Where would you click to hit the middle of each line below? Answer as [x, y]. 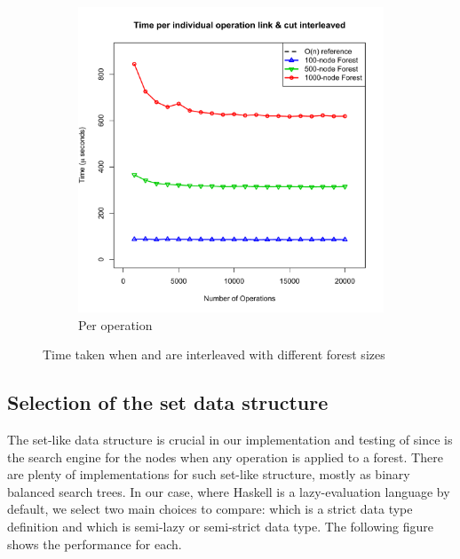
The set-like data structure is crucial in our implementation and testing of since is [230, 439]
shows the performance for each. [95, 543]
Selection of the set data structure [168, 402]
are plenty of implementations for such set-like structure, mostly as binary [209, 474]
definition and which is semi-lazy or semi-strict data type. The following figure [220, 526]
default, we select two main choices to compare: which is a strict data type [210, 509]
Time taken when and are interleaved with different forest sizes [214, 354]
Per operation [115, 324]
